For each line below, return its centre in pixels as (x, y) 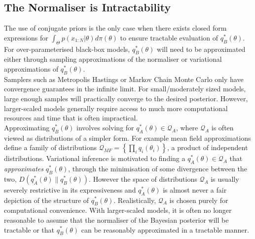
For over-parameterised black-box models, (67, 49)
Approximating (27, 127)
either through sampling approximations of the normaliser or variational (113, 59)
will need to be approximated (201, 49)
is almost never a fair (195, 189)
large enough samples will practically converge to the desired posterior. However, (126, 98)
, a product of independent (207, 147)
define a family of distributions (51, 147)
